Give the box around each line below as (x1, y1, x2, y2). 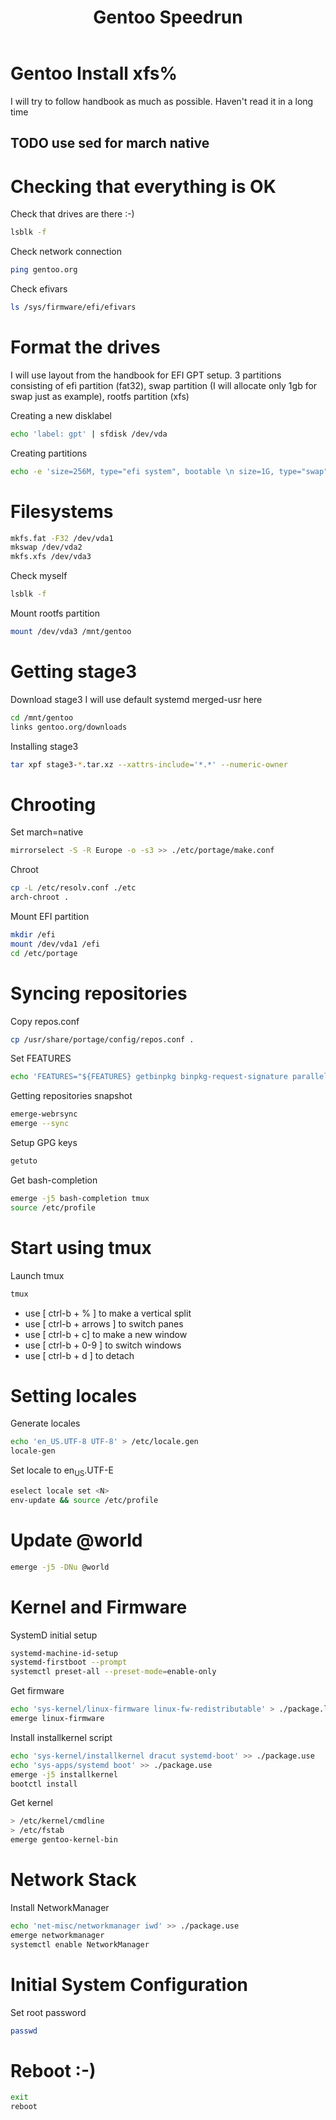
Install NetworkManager (10, 1901, 110, 1913)
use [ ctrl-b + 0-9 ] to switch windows (24, 1339, 182, 1351)
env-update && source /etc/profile (10, 1495, 159, 1505)
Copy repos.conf (10, 1015, 80, 1027)
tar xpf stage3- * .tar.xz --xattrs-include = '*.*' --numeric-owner (10, 759, 288, 770)
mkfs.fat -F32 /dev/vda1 (10, 533, 114, 543)
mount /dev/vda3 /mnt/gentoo (10, 627, 132, 637)
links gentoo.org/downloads (10, 722, 128, 732)
